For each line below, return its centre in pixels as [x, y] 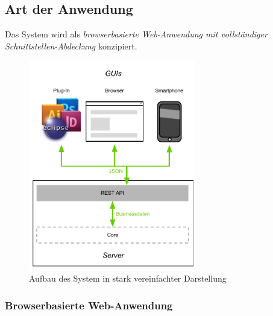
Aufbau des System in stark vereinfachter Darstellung [128, 278]
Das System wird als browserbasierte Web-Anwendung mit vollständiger [136, 34]
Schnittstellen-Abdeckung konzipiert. [71, 46]
